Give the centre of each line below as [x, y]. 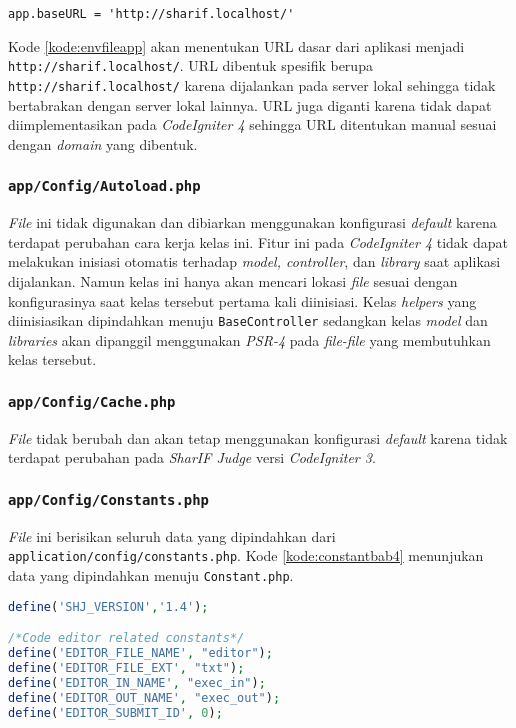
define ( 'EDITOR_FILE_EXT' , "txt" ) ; [126, 667]
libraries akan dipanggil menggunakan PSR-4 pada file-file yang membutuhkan [249, 339]
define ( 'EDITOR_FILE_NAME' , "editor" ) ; [140, 653]
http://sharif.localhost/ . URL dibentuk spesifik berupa [190, 65]
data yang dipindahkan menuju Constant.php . [151, 574]
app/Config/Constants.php [108, 499]
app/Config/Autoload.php [104, 186]
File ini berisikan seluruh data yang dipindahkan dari [172, 535]
